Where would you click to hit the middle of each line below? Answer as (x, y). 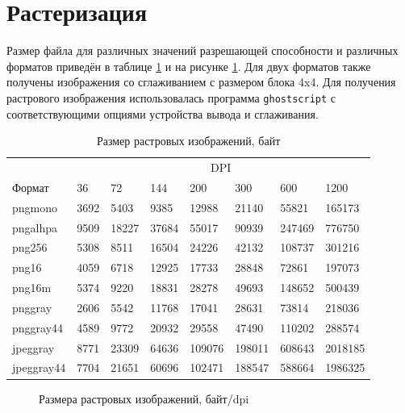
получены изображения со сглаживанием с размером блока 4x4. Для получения (201, 82)
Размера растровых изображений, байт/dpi (144, 398)
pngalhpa (35, 227)
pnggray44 (38, 327)
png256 (30, 247)
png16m (32, 288)
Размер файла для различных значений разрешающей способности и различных (202, 50)
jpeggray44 (39, 367)
